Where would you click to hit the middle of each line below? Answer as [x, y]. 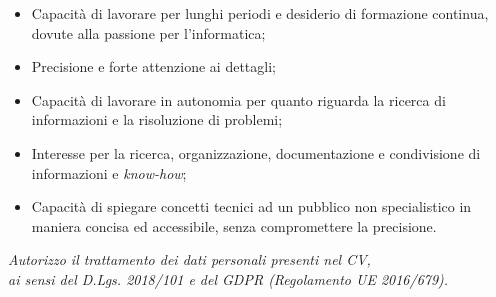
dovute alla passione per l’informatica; [148, 32]
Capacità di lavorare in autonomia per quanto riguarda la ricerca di [238, 99]
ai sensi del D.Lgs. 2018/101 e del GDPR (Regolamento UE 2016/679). [228, 278]
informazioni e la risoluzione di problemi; [157, 119]
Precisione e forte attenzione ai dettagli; [153, 66]
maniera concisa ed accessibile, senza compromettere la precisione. [234, 225]
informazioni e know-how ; [109, 172]
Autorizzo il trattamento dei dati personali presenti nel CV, [189, 259]
